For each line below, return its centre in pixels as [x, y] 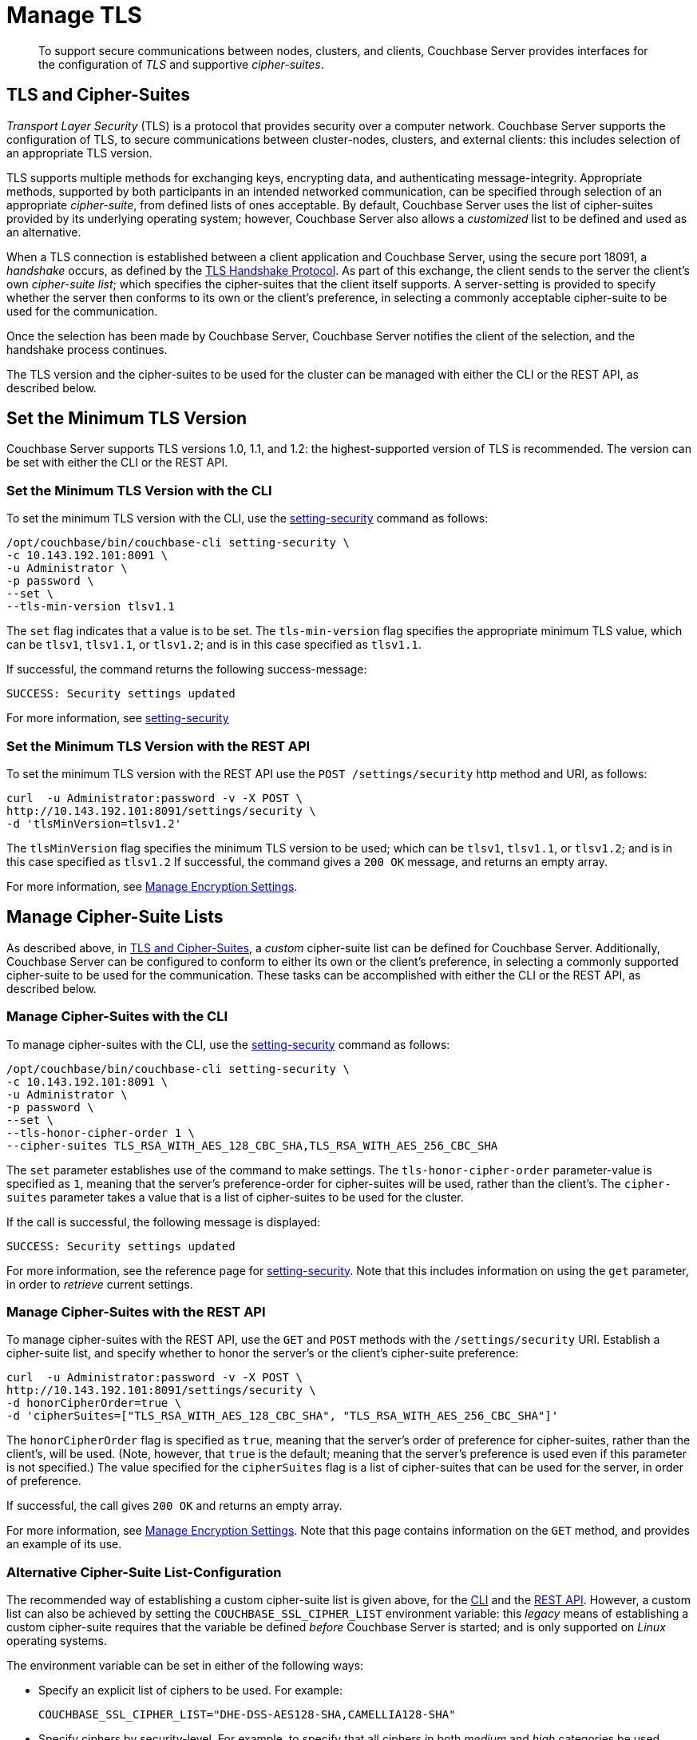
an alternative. [44, 232]
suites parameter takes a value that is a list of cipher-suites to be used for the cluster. [235, 1197]
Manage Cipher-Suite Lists [115, 917]
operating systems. [57, 1641]
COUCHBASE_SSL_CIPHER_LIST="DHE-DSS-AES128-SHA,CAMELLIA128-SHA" [247, 1715]
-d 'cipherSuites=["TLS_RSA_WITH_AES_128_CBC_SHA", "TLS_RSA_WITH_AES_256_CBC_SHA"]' [283, 1416]
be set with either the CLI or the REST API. [117, 463]
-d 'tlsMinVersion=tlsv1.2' [94, 823]
